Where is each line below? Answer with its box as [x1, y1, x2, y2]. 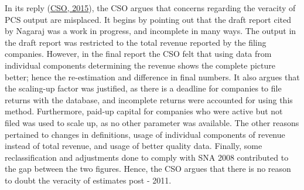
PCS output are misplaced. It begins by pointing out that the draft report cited [5, 13, 292, 25]
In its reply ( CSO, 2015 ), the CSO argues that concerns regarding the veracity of [5, 2, 296, 13]
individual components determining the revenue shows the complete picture [5, 59, 275, 71]
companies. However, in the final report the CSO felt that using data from [5, 48, 272, 60]
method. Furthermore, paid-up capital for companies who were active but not [5, 105, 283, 117]
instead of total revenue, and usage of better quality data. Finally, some [5, 140, 262, 152]
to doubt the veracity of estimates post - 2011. [5, 174, 172, 186]
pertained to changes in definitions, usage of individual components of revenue [5, 128, 285, 140]
